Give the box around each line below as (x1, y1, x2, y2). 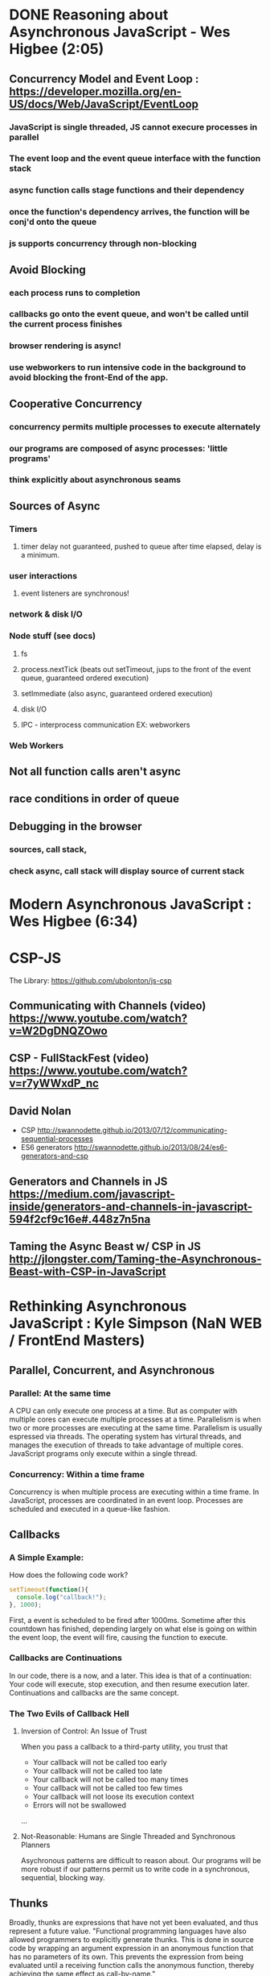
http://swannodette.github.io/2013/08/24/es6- (74, 1143, 228, 1152)
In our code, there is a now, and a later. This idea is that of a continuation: (9, 1671, 252, 1680)
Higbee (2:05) (9, 40, 104, 58)
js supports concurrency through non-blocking (9, 238, 198, 249)
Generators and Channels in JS (9, 1174, 168, 1188)
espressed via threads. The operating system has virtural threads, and (9, 1431, 242, 1441)
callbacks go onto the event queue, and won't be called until (9, 309, 249, 320)
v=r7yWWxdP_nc (9, 1077, 100, 1090)
